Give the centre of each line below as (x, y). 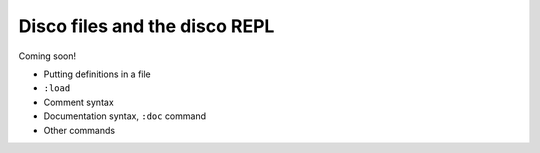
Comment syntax (78, 102)
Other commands (79, 130)
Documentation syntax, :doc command (125, 116)
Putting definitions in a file (97, 74)
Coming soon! (47, 56)
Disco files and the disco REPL (146, 26)
